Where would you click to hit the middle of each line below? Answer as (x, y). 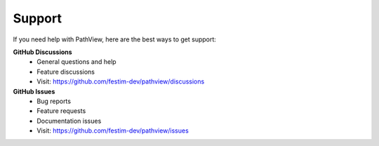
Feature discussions (66, 72)
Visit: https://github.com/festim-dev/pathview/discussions (121, 81)
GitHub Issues (34, 91)
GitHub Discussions (43, 52)
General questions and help (77, 62)
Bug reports (54, 101)
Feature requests (61, 111)
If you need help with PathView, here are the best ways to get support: (115, 39)
